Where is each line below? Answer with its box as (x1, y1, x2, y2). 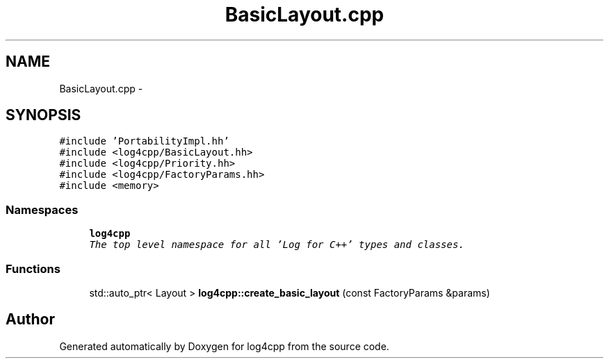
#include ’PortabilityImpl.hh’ (59, 135, 229, 147)
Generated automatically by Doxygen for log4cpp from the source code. (59, 340, 389, 352)
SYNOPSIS (6, 106, 81, 124)
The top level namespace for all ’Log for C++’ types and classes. (89, 239, 464, 251)
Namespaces (6, 202, 79, 217)
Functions (6, 261, 60, 276)
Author (6, 311, 55, 329)
